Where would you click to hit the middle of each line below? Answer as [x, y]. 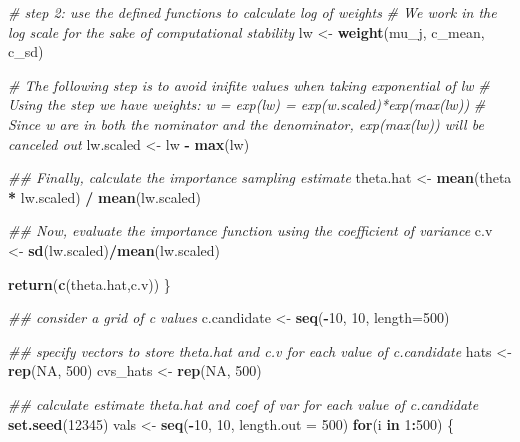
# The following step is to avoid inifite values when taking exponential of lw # [249, 84]
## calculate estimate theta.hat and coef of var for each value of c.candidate [243, 403]
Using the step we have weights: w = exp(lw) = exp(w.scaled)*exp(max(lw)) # [247, 104]
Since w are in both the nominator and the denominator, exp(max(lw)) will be [246, 123]
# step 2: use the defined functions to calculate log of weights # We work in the [252, 12]
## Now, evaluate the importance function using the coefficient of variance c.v [250, 230]
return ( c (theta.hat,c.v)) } [89, 283]
